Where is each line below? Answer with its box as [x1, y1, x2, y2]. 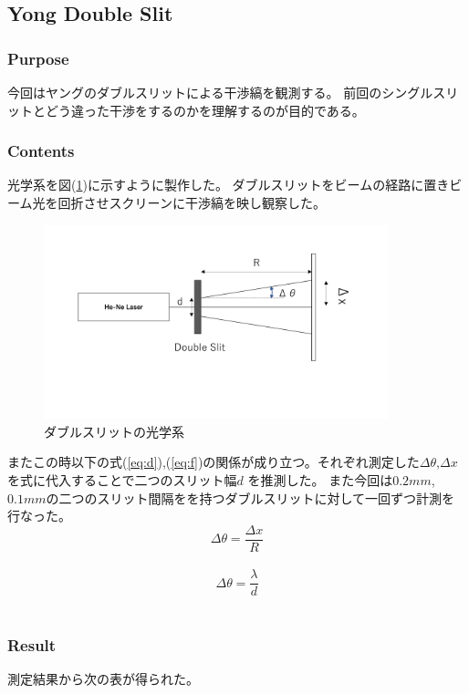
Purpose [7, 47, 69, 69]
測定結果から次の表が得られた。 [7, 669, 199, 689]
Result [7, 633, 57, 656]
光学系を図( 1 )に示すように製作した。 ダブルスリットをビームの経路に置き [7, 175, 450, 194]
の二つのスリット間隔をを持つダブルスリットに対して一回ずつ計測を [46, 488, 455, 507]
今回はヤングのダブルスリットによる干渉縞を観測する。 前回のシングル [7, 83, 433, 101]
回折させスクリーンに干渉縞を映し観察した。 [57, 193, 326, 212]
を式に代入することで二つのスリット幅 [7, 470, 237, 489]
